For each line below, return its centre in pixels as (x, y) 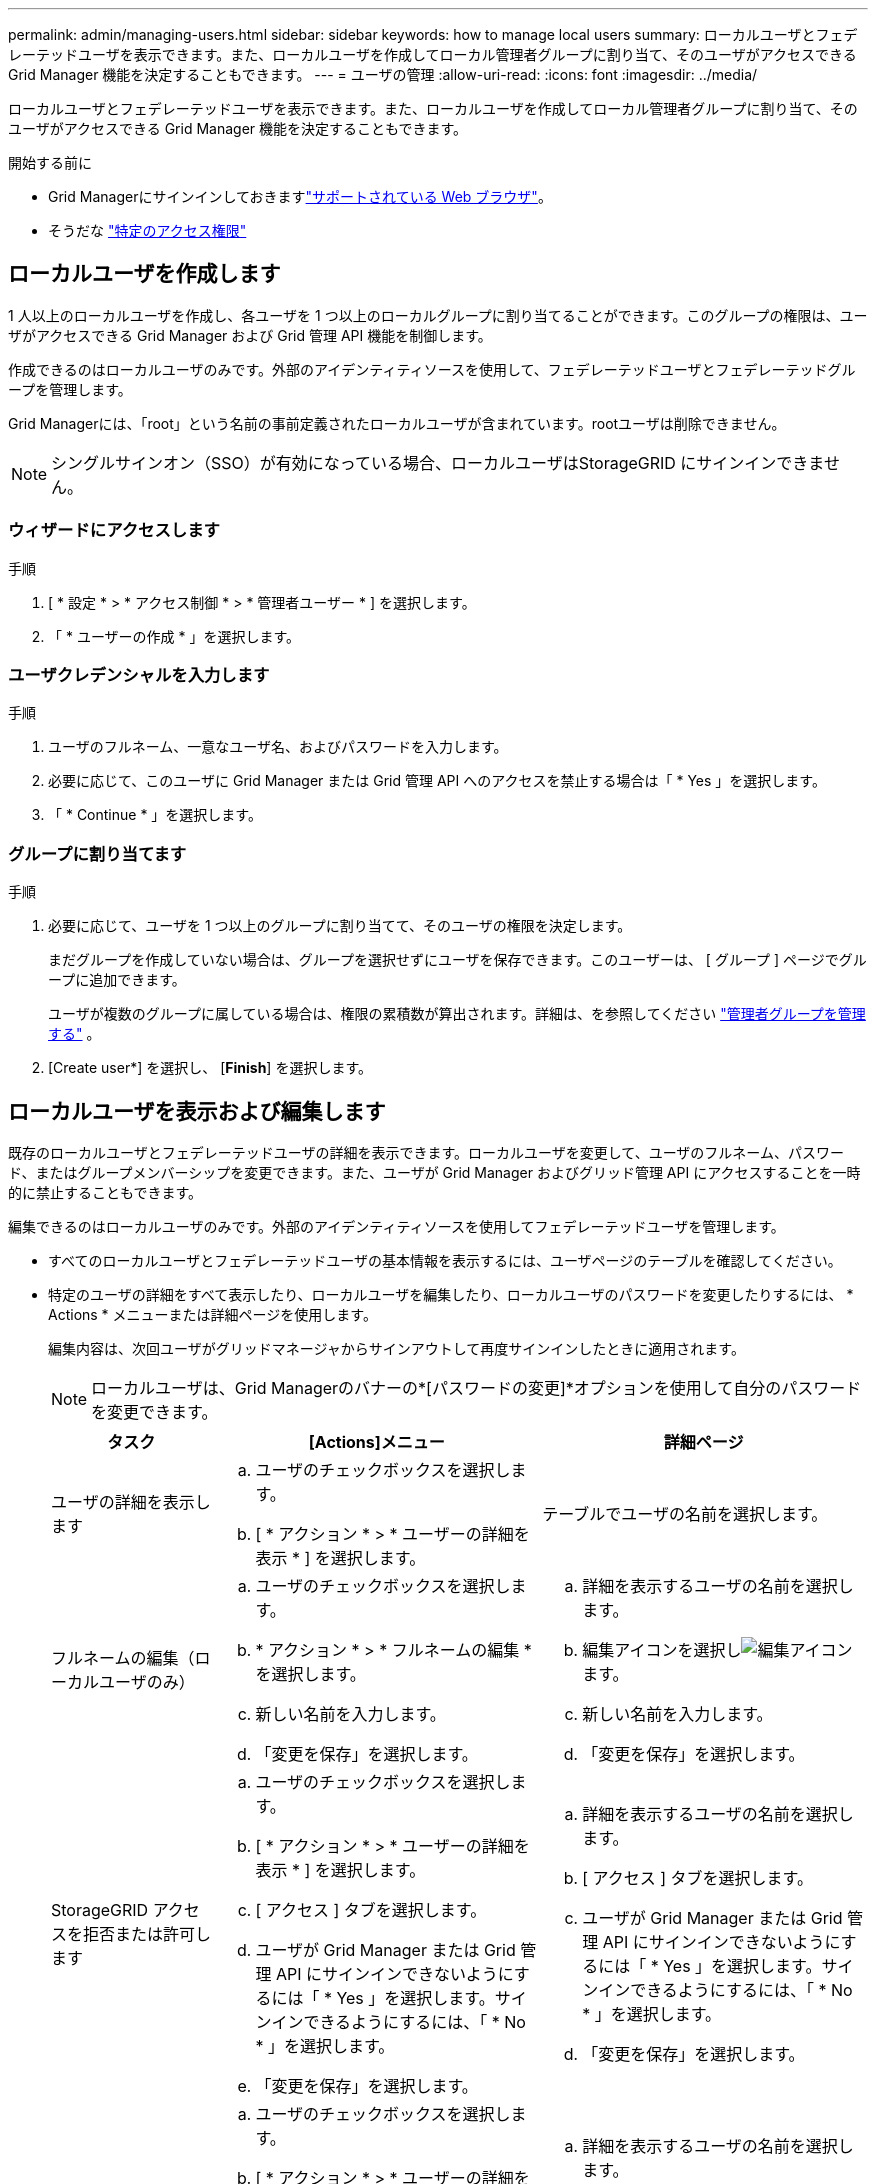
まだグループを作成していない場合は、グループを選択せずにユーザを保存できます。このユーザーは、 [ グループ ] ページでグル (457, 960)
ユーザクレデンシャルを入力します (139, 674)
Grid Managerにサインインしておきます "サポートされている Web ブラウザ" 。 (300, 196)
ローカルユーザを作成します (144, 274)
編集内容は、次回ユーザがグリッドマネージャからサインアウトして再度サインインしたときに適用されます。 (396, 1348)
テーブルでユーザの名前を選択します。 (685, 1513)
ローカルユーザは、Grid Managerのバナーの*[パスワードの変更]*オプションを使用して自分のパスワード (476, 1387)
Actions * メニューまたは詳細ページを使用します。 (212, 1314)
